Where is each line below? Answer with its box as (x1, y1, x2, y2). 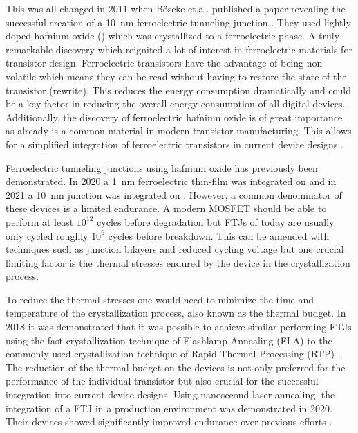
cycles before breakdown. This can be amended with (108, 228, 330, 242)
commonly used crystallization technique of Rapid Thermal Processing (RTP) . (6, 346, 341, 361)
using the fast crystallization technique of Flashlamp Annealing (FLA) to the (6, 333, 332, 347)
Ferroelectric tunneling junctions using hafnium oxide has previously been (6, 160, 318, 175)
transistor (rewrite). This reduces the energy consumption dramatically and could (6, 82, 352, 97)
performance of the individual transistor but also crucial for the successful (6, 373, 319, 388)
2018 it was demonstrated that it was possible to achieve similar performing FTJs (6, 319, 352, 334)
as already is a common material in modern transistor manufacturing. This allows (6, 123, 352, 138)
